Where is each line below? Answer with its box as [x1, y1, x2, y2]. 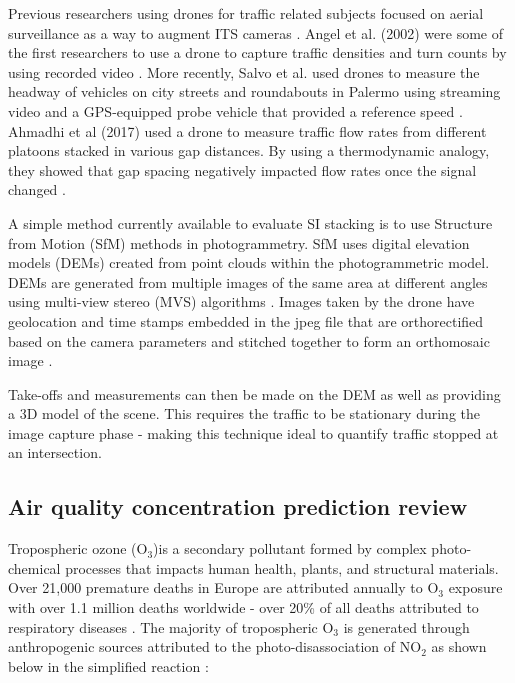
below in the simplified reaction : [8, 655, 209, 676]
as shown [431, 636, 487, 657]
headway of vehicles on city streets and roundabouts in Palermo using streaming [8, 81, 501, 102]
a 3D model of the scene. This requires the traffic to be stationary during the [8, 403, 481, 424]
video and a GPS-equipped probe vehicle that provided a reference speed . [8, 100, 463, 121]
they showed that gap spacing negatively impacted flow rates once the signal [8, 159, 477, 180]
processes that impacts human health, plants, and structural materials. [65, 557, 499, 578]
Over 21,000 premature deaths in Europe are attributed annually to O [8, 577, 439, 598]
